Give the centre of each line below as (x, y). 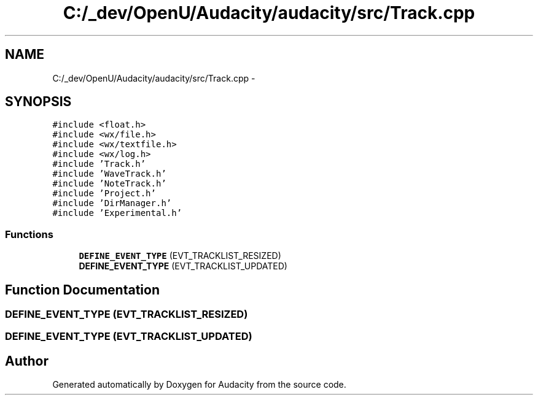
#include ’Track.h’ (99, 164)
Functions (29, 234)
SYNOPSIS (38, 102)
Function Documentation (82, 290)
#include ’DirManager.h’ (112, 203)
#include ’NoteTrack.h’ (109, 184)
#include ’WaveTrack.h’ (109, 174)
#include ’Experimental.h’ (117, 213)
